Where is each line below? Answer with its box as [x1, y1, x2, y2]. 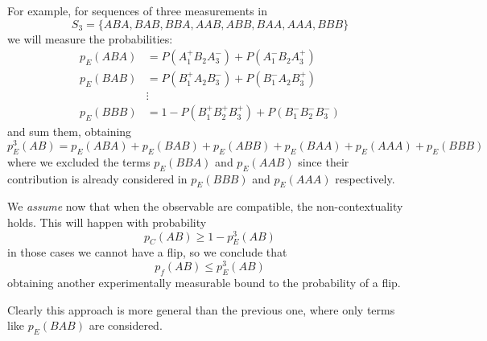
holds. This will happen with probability [7, 213, 207, 230]
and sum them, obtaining [7, 123, 132, 140]
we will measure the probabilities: [7, 30, 173, 47]
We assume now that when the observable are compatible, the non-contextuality [7, 198, 403, 215]
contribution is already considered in [7, 170, 188, 187]
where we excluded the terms [7, 153, 151, 170]
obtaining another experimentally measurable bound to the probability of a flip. [7, 273, 401, 290]
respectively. [335, 170, 395, 187]
